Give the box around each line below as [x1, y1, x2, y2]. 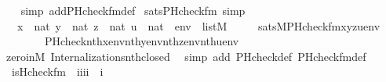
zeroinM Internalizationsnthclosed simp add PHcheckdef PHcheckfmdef [5, 48, 366, 64]
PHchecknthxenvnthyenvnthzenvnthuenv [44, 33, 239, 49]
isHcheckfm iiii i [11, 63, 104, 80]
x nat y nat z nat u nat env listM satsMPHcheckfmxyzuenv [16, 17, 381, 34]
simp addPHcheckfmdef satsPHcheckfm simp [20, 2, 246, 18]
